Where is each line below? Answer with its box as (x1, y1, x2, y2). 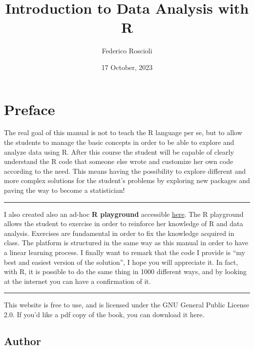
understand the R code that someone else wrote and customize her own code (4, 156, 233, 166)
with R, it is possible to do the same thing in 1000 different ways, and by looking (4, 266, 247, 277)
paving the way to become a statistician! (4, 185, 125, 195)
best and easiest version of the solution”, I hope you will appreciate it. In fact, (4, 256, 238, 267)
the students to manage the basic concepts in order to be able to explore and (4, 137, 234, 147)
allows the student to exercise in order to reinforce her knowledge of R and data (4, 218, 243, 229)
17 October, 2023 (101, 62, 153, 72)
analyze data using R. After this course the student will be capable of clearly (4, 146, 234, 157)
